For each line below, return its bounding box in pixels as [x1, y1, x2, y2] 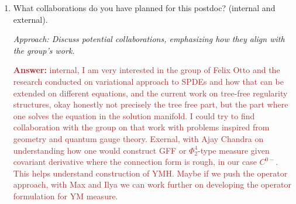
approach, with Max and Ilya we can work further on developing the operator [13, 178, 291, 191]
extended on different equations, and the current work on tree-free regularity [13, 87, 288, 99]
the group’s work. [13, 44, 75, 56]
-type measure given [198, 144, 270, 156]
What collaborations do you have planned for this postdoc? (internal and [13, 2, 276, 13]
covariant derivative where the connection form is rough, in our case [13, 155, 257, 168]
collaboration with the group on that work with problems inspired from [13, 121, 270, 133]
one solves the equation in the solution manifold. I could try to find [13, 109, 255, 122]
